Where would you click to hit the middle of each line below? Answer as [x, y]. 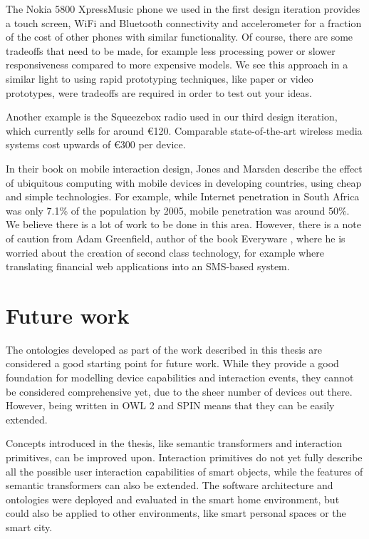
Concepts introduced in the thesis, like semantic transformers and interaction [174, 443]
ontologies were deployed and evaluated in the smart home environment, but [173, 499]
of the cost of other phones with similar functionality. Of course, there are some [180, 37]
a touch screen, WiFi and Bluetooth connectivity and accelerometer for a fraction [184, 22]
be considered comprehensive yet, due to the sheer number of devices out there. [179, 391]
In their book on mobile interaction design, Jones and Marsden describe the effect [184, 168]
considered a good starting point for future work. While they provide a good [172, 363]
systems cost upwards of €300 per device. [96, 144]
